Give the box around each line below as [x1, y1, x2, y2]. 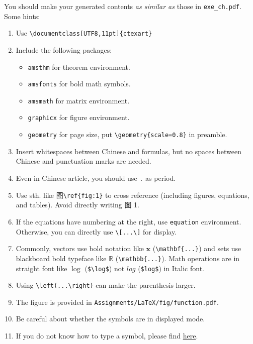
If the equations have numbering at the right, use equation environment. [16, 216, 241, 226]
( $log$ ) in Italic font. [138, 263, 205, 273]
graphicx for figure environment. [28, 112, 130, 123]
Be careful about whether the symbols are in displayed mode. [16, 313, 205, 324]
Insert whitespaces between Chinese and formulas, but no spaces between [16, 146, 241, 156]
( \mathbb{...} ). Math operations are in [115, 253, 240, 263]
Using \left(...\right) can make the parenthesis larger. [16, 280, 196, 290]
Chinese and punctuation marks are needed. [16, 156, 151, 166]
